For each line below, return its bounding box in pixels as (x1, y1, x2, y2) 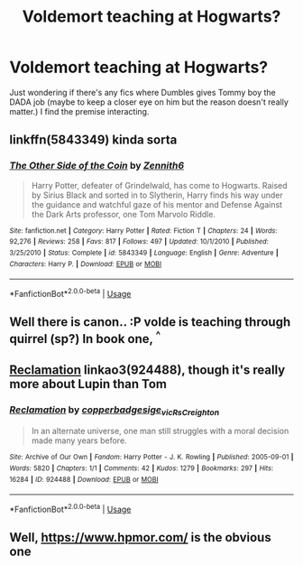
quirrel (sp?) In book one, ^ (9, 329, 161, 347)
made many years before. (31, 435, 128, 446)
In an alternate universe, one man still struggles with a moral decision (31, 426, 289, 437)
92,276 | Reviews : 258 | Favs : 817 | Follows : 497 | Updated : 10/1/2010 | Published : (9, 237, 269, 246)
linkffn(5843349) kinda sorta (9, 133, 178, 148)
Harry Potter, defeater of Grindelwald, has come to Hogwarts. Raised (31, 180, 288, 190)
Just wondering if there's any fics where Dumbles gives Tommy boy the (9, 87, 277, 97)
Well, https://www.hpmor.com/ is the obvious (9, 530, 272, 545)
